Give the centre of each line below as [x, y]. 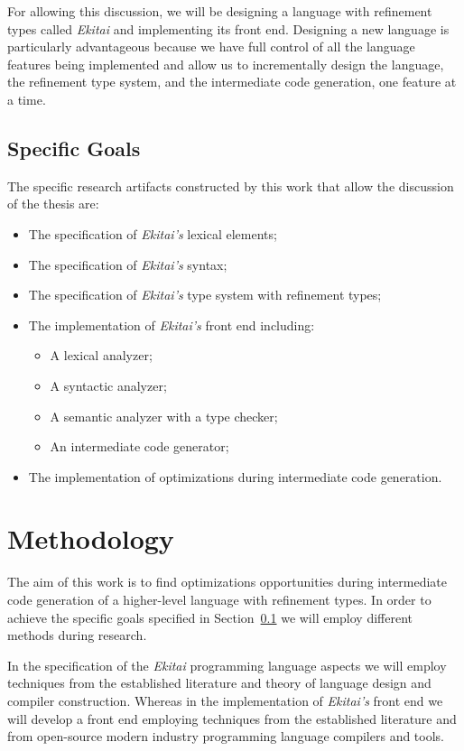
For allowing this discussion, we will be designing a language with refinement [220, 11]
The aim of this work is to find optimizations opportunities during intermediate [227, 582]
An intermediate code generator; [139, 446]
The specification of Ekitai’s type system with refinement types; [205, 295]
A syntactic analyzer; [108, 385]
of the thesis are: [53, 204]
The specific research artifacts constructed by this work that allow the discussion [231, 185]
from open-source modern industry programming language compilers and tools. [226, 736]
